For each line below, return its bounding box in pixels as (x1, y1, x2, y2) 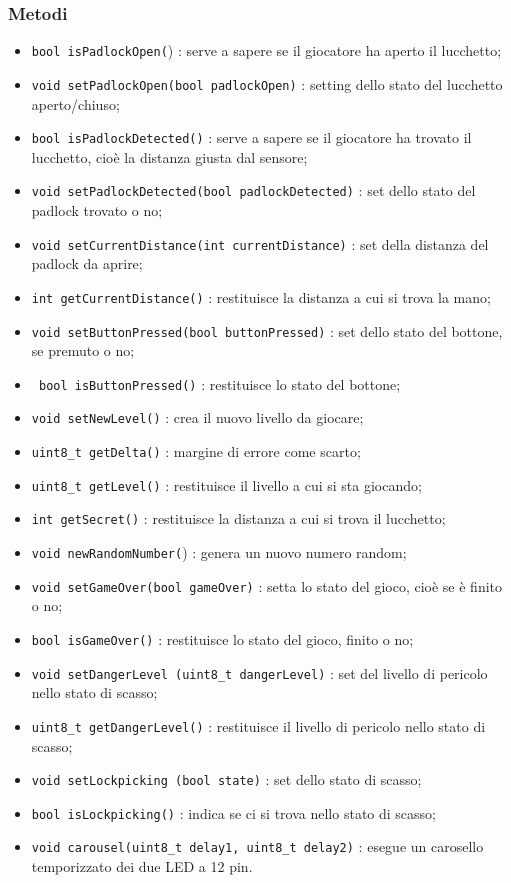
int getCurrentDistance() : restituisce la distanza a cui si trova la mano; (31, 286, 491, 307)
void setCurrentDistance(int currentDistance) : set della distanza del (31, 233, 489, 254)
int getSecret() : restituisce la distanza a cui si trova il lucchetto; (31, 508, 446, 529)
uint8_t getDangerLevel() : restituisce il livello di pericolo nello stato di (31, 715, 486, 736)
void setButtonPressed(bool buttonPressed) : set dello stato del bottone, (31, 320, 503, 341)
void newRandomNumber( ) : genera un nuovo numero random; (31, 542, 407, 563)
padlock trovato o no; (31, 200, 163, 221)
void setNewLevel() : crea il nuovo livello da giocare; (31, 407, 364, 428)
